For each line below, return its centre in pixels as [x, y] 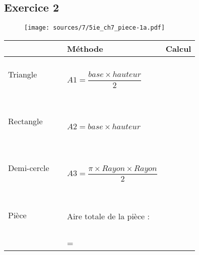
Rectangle [25, 121]
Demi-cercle [29, 168]
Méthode [85, 48]
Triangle [23, 74]
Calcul [178, 48]
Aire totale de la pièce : [108, 216]
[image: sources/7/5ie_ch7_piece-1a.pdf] [95, 28]
